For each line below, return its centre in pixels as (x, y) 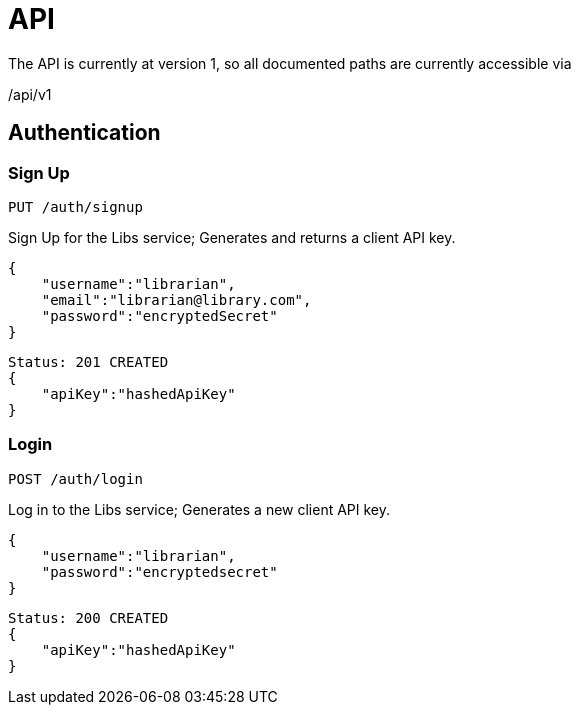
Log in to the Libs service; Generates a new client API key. (199, 509)
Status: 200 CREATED (88, 617)
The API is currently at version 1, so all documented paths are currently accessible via (290, 63)
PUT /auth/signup (75, 206)
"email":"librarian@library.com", (176, 299)
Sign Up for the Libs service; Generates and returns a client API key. (232, 237)
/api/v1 (30, 94)
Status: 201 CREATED (88, 361)
